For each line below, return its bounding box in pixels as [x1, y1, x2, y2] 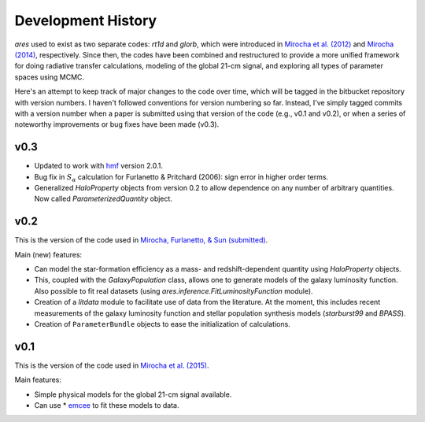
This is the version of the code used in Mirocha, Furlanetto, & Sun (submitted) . [14, 235, 268, 245]
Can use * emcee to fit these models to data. [34, 401, 179, 410]
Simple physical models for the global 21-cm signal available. [34, 390, 232, 399]
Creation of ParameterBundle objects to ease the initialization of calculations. [34, 320, 290, 328]
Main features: [14, 375, 62, 385]
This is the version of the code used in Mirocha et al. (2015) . [14, 361, 209, 370]
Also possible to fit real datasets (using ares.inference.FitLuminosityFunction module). [34, 286, 314, 295]
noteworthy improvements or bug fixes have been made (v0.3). [14, 120, 220, 129]
